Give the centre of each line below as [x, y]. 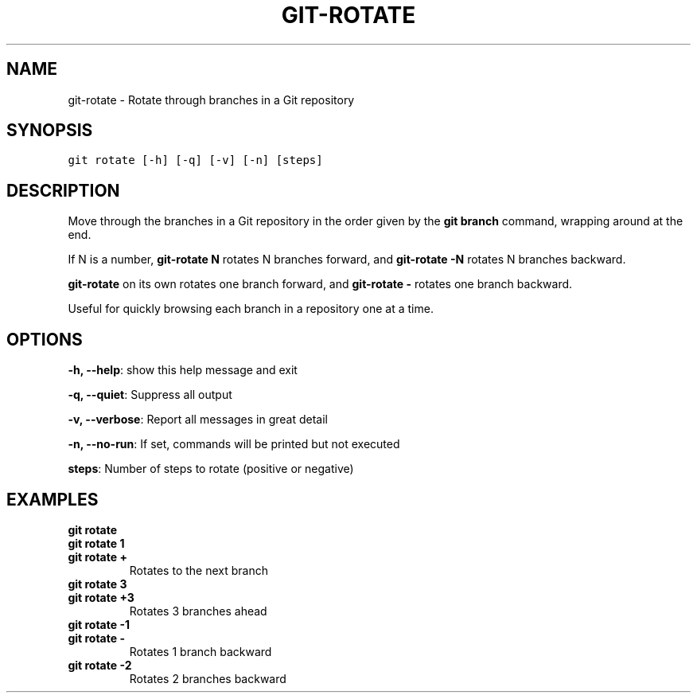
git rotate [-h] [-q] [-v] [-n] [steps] [195, 160]
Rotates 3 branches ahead [198, 611]
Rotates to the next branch [199, 570]
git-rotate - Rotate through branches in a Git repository [211, 100]
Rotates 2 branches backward [208, 678]
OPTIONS [45, 339]
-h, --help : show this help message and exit [183, 370]
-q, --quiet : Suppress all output [150, 395]
